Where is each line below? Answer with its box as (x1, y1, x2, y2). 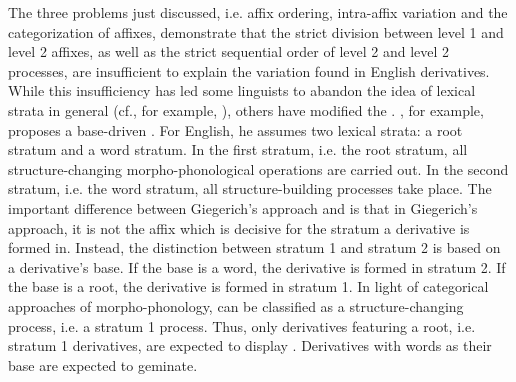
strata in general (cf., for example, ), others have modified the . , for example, (8, 99, 484, 120)
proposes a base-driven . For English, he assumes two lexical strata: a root (8, 119, 463, 140)
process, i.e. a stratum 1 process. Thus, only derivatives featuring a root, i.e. (8, 315, 476, 336)
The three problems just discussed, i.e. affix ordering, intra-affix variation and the (8, 2, 508, 22)
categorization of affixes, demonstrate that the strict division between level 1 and (8, 21, 504, 42)
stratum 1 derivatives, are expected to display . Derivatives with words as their (8, 335, 492, 356)
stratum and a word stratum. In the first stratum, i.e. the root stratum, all (8, 139, 468, 160)
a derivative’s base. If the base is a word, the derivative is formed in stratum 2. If (8, 256, 506, 277)
